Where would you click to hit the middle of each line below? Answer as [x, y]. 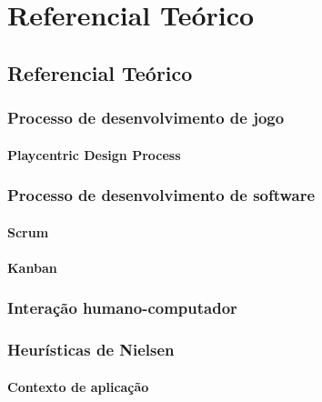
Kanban [32, 267]
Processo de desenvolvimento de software [161, 195]
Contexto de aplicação [78, 386]
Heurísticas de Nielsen [91, 350]
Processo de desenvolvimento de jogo [146, 118]
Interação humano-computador [122, 308]
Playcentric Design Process [94, 154]
